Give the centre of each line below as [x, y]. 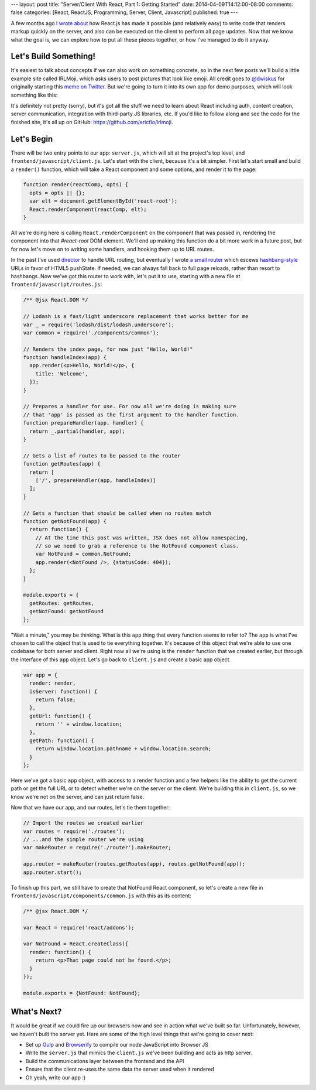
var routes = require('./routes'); [74, 831]
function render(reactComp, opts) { [76, 185]
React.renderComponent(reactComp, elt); [88, 209]
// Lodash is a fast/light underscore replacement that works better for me [136, 317]
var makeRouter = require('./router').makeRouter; [97, 848]
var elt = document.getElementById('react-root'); [104, 201]
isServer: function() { [63, 691]
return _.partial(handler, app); [77, 431]
